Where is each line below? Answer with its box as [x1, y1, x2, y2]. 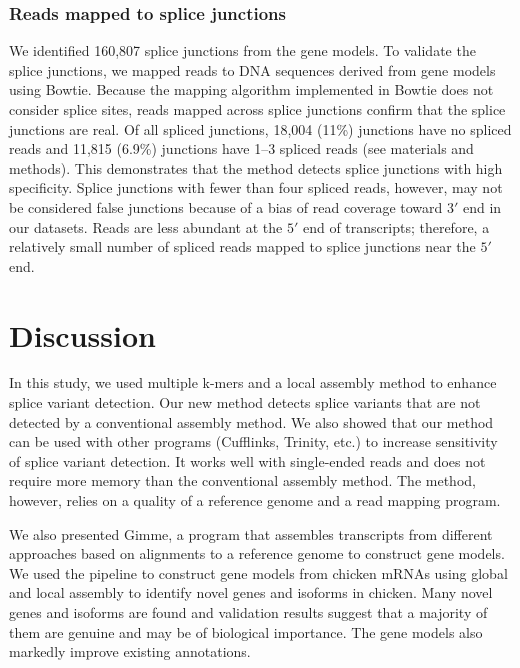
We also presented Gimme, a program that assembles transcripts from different [9, 523, 493, 544]
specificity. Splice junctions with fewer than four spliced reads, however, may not [9, 177, 503, 198]
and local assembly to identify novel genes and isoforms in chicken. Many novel [9, 582, 493, 603]
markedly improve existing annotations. [9, 641, 251, 662]
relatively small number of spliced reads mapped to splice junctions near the [9, 236, 476, 257]
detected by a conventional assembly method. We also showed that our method [9, 411, 494, 432]
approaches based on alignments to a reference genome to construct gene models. [9, 543, 505, 564]
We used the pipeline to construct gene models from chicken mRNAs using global [9, 562, 508, 583]
